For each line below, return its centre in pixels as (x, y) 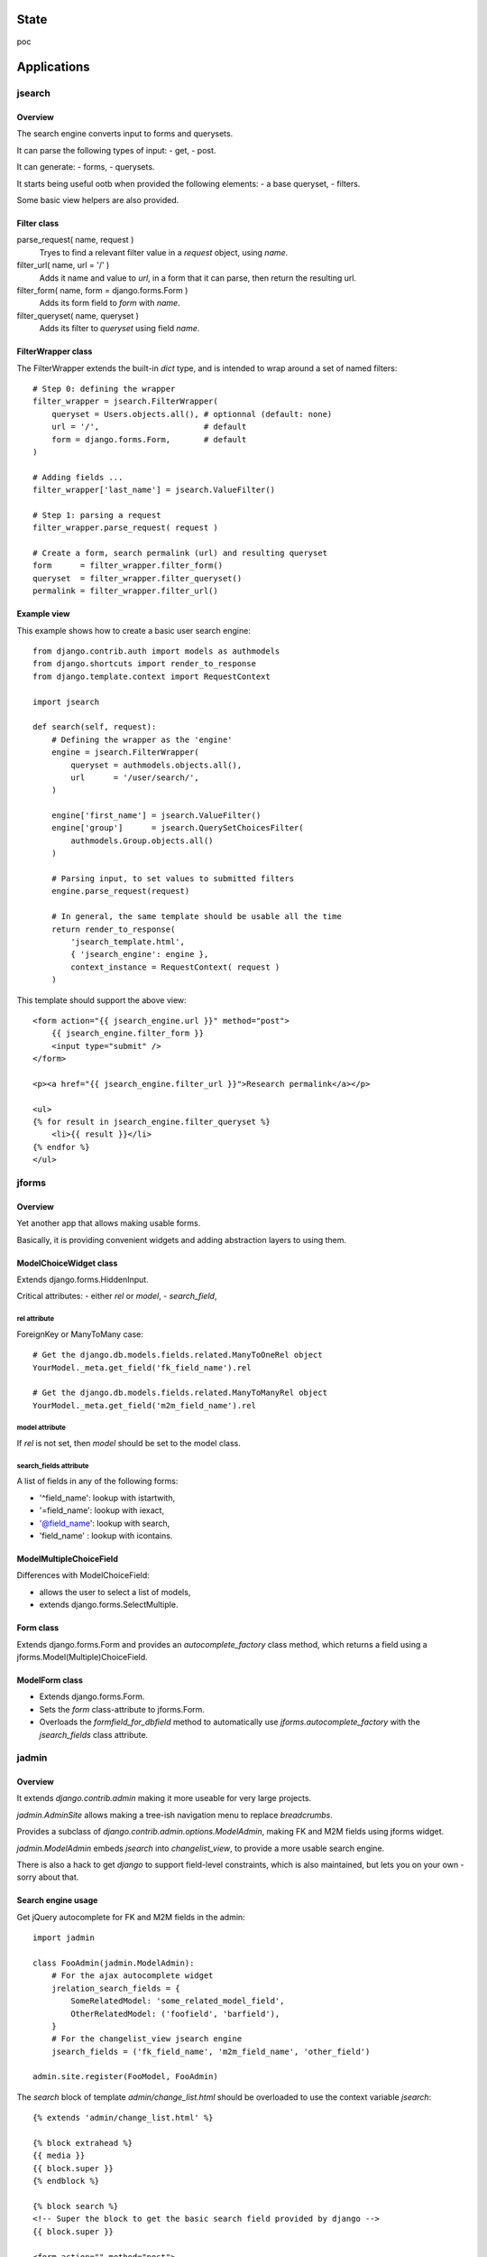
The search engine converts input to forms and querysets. (125, 134)
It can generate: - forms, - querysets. (86, 167)
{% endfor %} (61, 1147)
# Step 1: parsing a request (97, 515)
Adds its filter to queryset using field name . (119, 329)
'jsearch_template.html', (128, 942)
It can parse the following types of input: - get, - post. (116, 150)
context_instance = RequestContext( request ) (175, 967)
